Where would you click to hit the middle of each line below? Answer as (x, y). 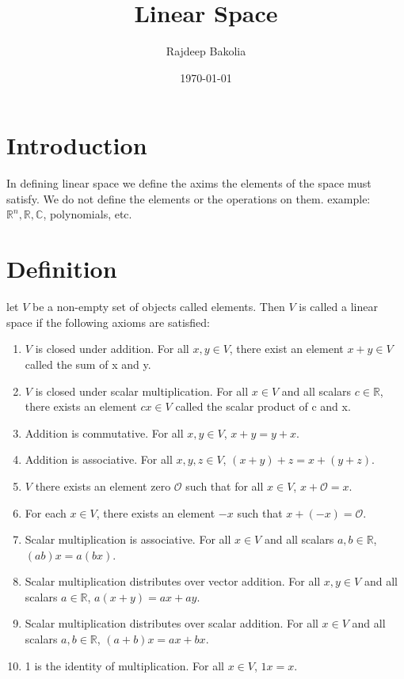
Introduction (77, 145)
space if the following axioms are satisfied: (108, 322)
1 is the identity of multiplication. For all (124, 665)
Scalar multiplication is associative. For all (128, 539)
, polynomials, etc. (88, 214)
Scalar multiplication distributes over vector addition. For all (173, 581)
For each (46, 512)
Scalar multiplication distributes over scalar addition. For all (172, 623)
